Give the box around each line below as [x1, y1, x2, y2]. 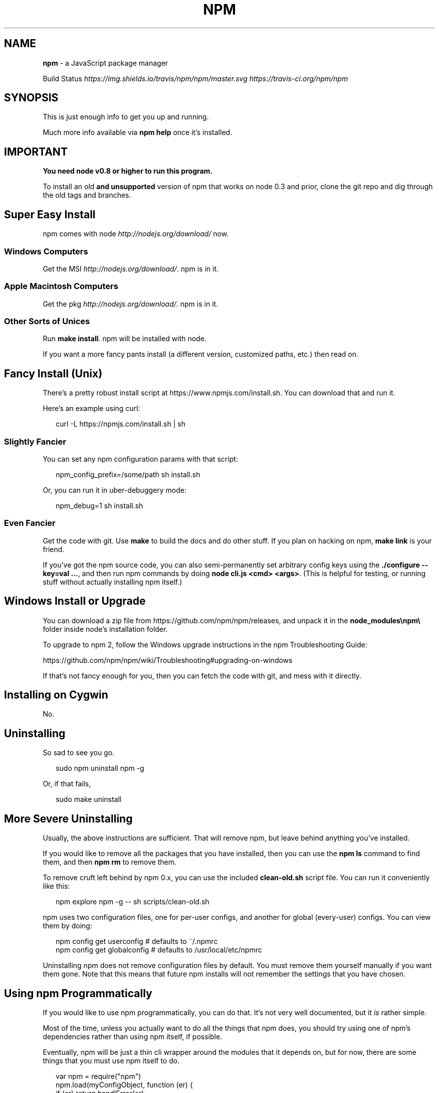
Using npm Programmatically [4, 987, 152, 1000]
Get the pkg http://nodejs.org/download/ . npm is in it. [43, 299, 218, 308]
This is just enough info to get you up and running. [43, 112, 209, 121]
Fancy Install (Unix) [4, 367, 103, 380]
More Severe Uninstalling [4, 812, 133, 825]
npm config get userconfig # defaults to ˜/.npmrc [56, 937, 218, 946]
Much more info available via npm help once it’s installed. [43, 128, 233, 137]
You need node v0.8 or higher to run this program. [43, 167, 213, 176]
